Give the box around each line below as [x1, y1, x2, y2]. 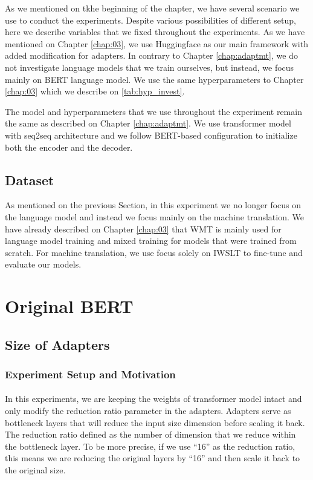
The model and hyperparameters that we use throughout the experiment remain [5, 105, 302, 117]
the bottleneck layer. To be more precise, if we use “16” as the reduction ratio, [5, 439, 295, 452]
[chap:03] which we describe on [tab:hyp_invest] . [5, 85, 185, 97]
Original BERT [5, 294, 134, 318]
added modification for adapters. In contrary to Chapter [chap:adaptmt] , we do [5, 49, 298, 62]
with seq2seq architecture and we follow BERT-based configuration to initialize [5, 128, 297, 141]
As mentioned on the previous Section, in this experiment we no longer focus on [5, 199, 302, 211]
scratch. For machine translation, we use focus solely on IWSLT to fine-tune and [5, 246, 303, 258]
